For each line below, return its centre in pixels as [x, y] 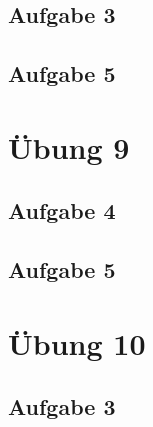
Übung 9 [69, 146]
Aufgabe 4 [62, 210]
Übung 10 [77, 342]
